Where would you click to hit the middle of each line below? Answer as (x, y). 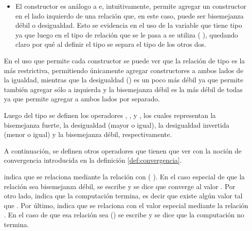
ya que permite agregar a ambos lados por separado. (82, 99)
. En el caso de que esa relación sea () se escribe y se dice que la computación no (124, 215)
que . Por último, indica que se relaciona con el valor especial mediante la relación (126, 205)
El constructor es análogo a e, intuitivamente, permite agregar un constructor (131, 6)
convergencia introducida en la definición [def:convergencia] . (93, 160)
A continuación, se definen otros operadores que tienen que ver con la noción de (123, 150)
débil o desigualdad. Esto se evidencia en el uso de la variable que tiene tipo (129, 25)
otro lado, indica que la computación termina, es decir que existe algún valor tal (123, 196)
